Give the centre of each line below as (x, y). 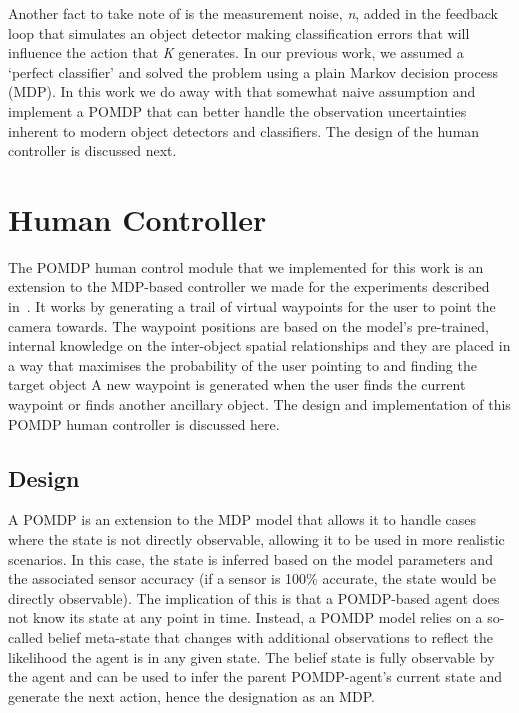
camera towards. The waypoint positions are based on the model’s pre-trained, (248, 325)
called (25, 636)
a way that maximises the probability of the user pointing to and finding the (242, 364)
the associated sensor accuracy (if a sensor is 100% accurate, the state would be (252, 578)
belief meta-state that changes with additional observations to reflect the (270, 636)
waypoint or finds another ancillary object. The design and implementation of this (259, 404)
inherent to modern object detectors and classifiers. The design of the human (244, 130)
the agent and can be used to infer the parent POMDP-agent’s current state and (255, 676)
